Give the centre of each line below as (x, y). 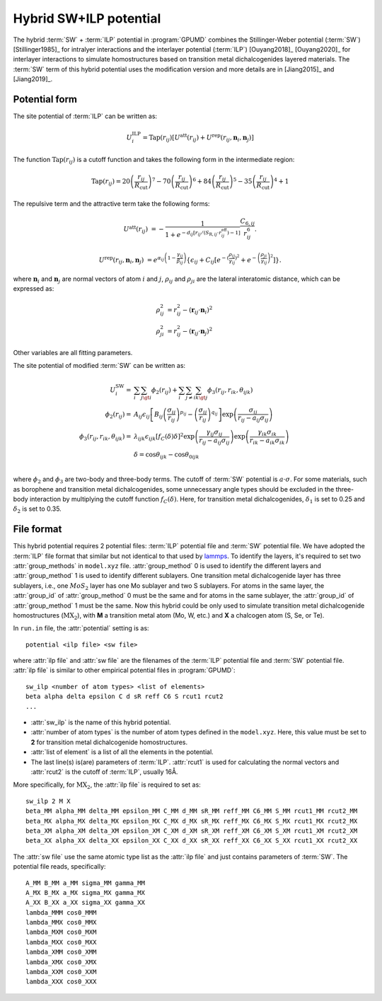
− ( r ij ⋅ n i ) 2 (197, 310)
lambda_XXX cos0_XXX (61, 982)
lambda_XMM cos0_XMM (61, 952)
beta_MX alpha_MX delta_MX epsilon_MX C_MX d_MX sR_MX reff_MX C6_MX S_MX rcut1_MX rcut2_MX (192, 821)
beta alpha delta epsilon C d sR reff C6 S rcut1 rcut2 (125, 696)
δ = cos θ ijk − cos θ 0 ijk (166, 455)
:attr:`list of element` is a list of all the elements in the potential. (122, 752)
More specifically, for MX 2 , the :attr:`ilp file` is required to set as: (107, 786)
